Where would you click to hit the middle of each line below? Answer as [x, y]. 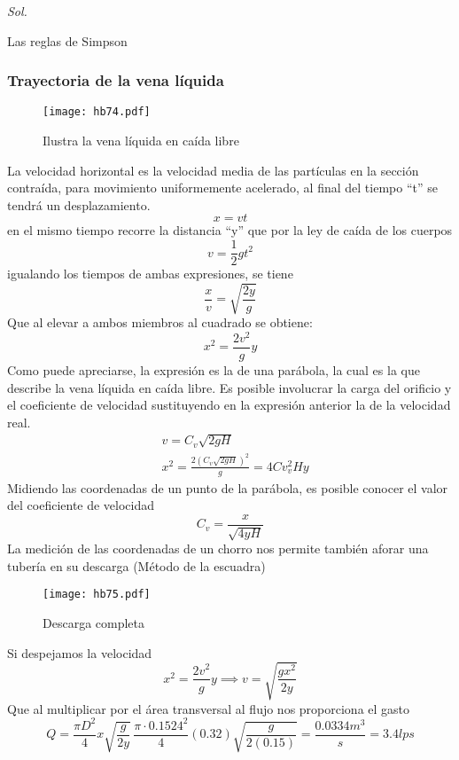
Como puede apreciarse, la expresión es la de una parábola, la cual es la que [214, 369]
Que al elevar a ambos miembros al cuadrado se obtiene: [160, 322]
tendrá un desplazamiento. [79, 204]
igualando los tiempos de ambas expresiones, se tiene [150, 274]
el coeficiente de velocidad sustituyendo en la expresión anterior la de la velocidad [229, 405]
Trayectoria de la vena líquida [116, 80]
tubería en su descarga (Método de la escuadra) [136, 565]
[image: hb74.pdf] [97, 112]
